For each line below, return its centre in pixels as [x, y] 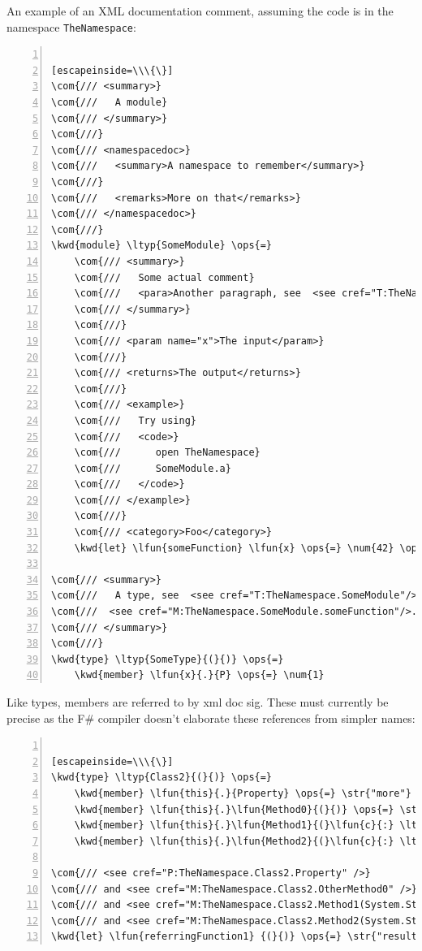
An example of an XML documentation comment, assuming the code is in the [200, 11]
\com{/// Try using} [135, 420]
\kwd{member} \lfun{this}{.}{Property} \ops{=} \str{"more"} [243, 793]
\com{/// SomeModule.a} [153, 468]
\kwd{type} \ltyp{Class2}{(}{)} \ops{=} [162, 778]
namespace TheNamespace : [71, 26]
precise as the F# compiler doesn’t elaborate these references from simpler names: [211, 718]
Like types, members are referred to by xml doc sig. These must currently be [198, 702]
